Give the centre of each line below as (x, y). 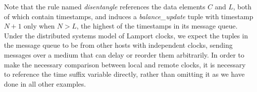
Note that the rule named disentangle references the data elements (105, 6)
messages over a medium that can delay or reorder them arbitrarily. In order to (124, 54)
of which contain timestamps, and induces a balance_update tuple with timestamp (129, 16)
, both (242, 6)
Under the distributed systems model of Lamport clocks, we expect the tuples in (126, 35)
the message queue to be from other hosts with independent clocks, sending (118, 45)
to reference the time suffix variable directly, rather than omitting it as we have (125, 74)
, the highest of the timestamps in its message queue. (157, 26)
